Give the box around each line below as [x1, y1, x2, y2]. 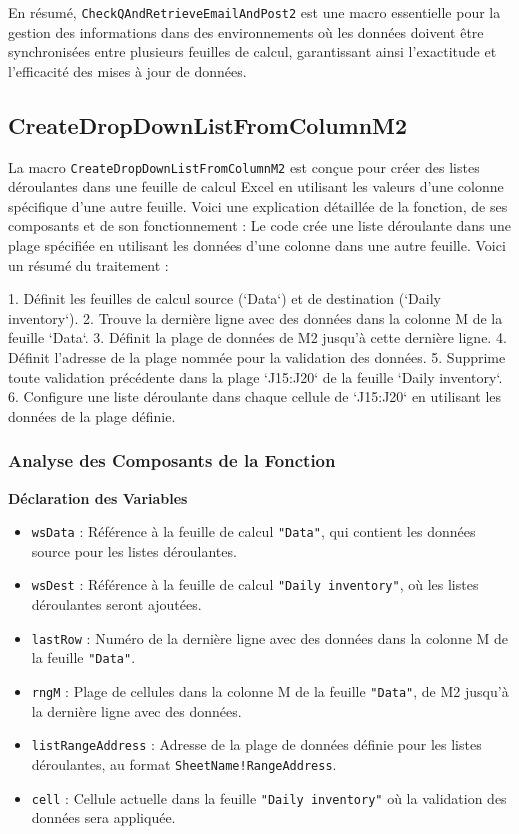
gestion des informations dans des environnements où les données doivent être [8, 21, 484, 42]
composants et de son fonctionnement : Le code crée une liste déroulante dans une [8, 215, 512, 236]
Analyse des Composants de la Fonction [8, 448, 336, 473]
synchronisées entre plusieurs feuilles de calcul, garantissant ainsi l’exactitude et [8, 41, 497, 62]
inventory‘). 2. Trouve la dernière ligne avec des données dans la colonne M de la [8, 307, 503, 328]
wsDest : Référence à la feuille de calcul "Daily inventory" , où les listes [31, 574, 479, 595]
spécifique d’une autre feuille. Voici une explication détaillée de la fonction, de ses [8, 195, 508, 216]
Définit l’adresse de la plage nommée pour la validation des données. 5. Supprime [8, 347, 506, 368]
